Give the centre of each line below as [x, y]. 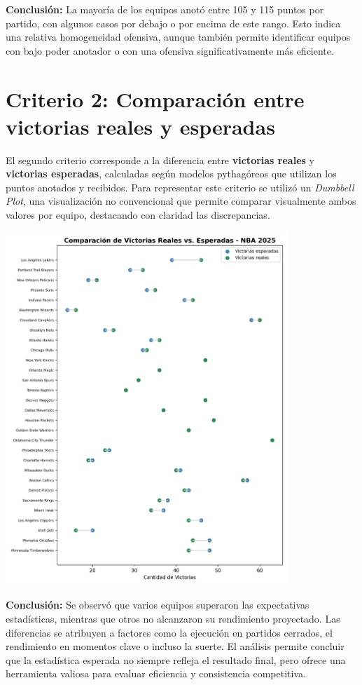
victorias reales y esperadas [140, 126]
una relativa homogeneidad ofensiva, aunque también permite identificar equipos [178, 37]
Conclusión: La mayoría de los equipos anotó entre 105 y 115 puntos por [165, 9]
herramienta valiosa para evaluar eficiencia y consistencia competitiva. [156, 673]
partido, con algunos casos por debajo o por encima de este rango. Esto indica [173, 23]
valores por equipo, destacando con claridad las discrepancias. [138, 215]
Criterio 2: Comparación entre [155, 99]
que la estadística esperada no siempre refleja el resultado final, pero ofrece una [176, 659]
